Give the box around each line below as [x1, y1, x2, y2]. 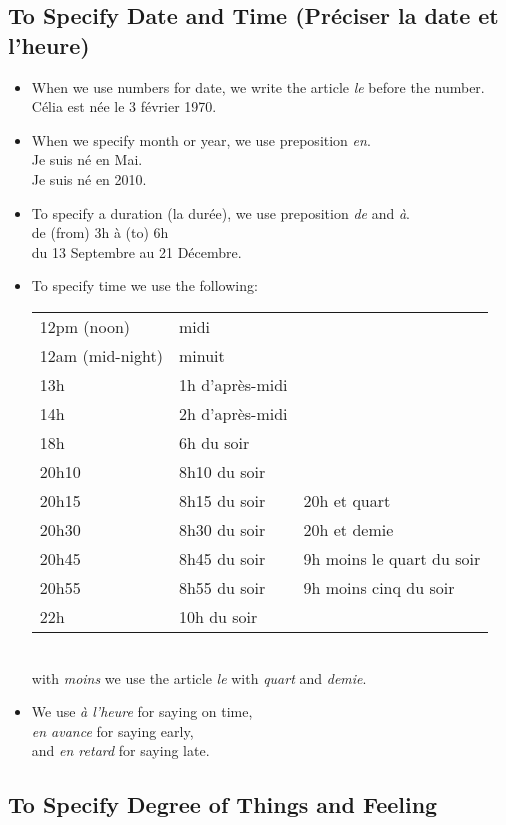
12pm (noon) [39, 314, 131, 338]
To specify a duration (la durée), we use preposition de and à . [31, 202, 410, 223]
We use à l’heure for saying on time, [31, 701, 253, 722]
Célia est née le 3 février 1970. [31, 96, 217, 117]
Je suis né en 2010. [31, 168, 147, 189]
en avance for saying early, [31, 720, 194, 741]
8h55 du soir [178, 575, 266, 599]
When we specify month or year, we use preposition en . [31, 129, 371, 150]
